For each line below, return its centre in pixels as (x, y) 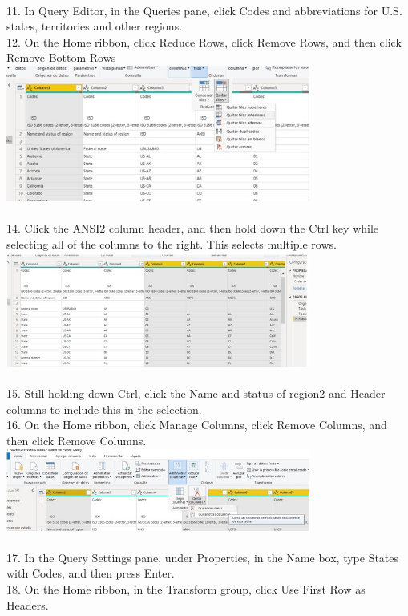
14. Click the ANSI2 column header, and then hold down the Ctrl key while (193, 228)
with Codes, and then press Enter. (91, 573)
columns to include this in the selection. (104, 409)
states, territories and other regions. (95, 26)
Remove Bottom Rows (61, 57)
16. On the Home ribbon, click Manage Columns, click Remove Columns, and (197, 425)
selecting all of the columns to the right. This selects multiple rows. (172, 243)
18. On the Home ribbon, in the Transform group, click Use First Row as (186, 589)
